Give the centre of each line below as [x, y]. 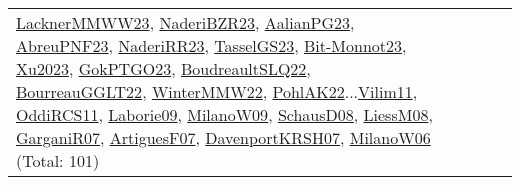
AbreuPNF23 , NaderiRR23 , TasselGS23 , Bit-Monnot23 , [211, 45]
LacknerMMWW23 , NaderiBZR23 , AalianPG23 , [185, 22]
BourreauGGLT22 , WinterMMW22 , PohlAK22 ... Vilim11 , [217, 91]
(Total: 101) [58, 160]
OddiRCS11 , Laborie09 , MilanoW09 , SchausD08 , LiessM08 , [224, 114]
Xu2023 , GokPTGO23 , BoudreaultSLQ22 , [163, 68]
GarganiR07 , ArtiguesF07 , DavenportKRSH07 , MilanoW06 [223, 137]
